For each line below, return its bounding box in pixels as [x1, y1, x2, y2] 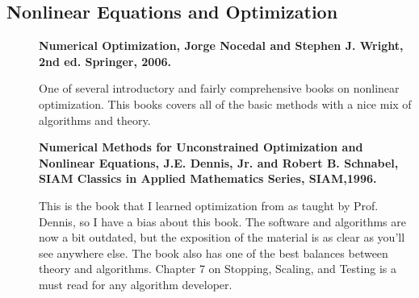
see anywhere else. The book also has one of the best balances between [39, 244, 388, 261]
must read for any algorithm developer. [39, 275, 233, 292]
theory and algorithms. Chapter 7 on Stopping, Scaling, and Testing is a [39, 260, 396, 277]
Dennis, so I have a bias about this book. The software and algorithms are [39, 213, 406, 230]
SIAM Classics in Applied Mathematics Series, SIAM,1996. [39, 170, 377, 187]
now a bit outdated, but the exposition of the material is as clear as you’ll [39, 229, 405, 246]
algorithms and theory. [39, 111, 151, 128]
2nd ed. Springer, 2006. [39, 52, 171, 69]
